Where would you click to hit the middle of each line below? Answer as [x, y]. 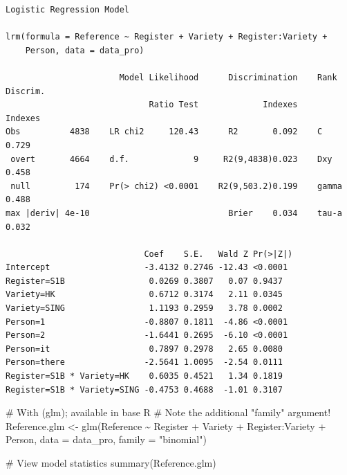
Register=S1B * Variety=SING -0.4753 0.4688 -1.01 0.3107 [144, 389]
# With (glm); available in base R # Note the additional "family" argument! [168, 412]
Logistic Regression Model [67, 10]
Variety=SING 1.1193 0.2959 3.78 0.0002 [144, 308]
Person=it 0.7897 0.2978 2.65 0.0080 [144, 349]
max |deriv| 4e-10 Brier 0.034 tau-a [174, 213]
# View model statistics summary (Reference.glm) [111, 463]
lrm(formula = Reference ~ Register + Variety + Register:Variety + [167, 37]
